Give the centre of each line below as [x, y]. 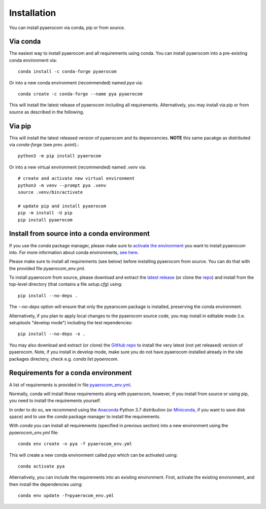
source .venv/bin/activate [50, 192]
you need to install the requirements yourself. [55, 401]
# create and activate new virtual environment [76, 178]
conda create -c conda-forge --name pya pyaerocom [80, 94]
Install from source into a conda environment [79, 234]
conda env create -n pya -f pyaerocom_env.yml [75, 444]
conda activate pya [41, 466]
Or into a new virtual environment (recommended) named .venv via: [78, 167]
